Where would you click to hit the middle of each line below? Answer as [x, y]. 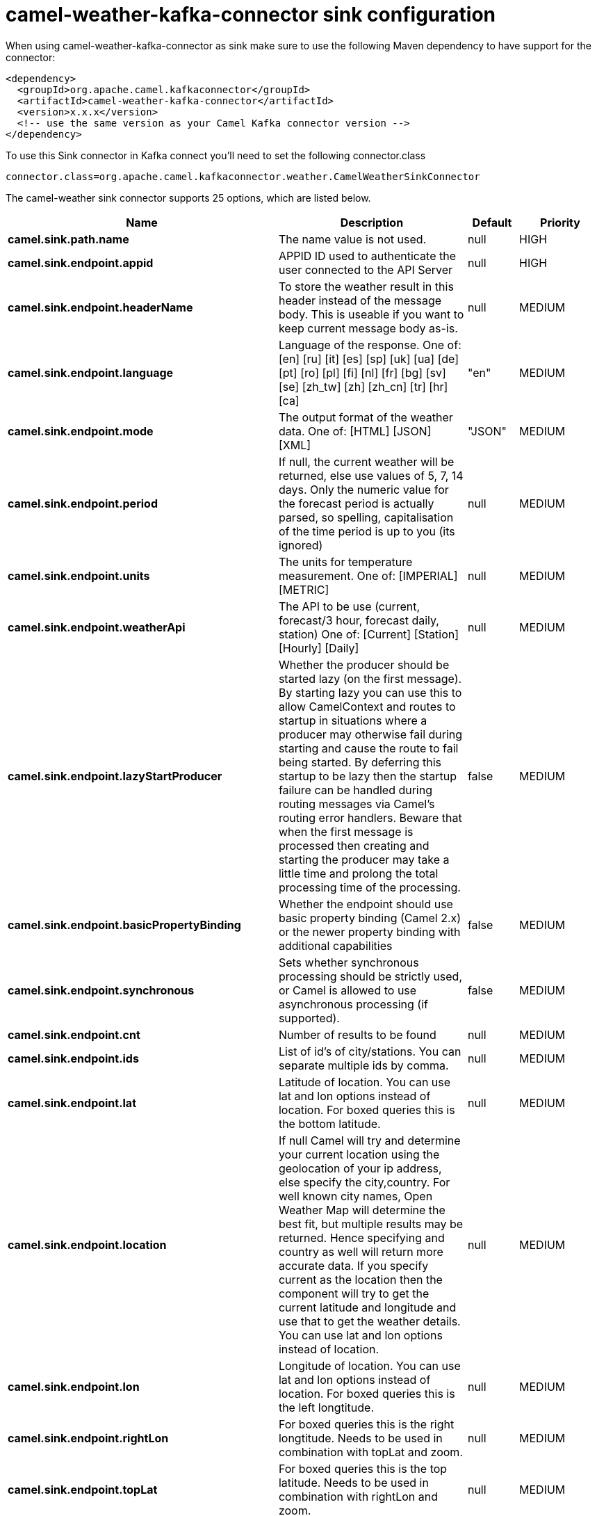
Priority [560, 222]
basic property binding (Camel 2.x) [370, 918]
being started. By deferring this [360, 762]
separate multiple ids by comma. [363, 1065]
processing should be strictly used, [370, 976]
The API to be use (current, [349, 606]
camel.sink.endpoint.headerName [100, 307]
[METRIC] [304, 589]
